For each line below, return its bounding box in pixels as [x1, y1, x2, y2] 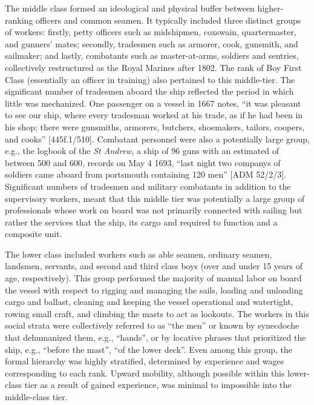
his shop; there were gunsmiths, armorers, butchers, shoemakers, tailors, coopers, [5, 120, 305, 133]
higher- [257, 2, 284, 14]
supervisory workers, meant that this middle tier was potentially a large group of [5, 192, 305, 204]
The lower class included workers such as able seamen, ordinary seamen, [5, 247, 272, 260]
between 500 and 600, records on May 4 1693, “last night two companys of [5, 156, 281, 169]
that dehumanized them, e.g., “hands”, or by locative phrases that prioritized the [5, 331, 306, 344]
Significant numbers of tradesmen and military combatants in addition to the [5, 179, 291, 192]
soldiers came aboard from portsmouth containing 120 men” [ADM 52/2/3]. [5, 168, 286, 181]
